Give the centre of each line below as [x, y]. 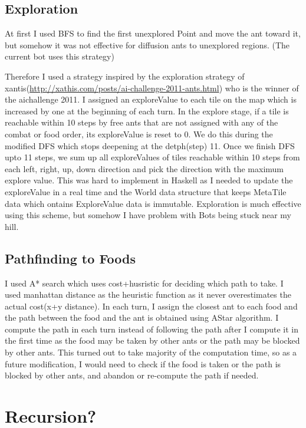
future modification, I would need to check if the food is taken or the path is [143, 363]
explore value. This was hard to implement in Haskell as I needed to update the [149, 180]
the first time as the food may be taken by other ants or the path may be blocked [152, 340]
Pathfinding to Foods [70, 258]
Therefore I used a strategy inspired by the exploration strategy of [125, 76]
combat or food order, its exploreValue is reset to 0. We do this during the [139, 134]
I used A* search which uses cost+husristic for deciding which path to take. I [144, 283]
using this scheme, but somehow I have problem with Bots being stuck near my [148, 215]
